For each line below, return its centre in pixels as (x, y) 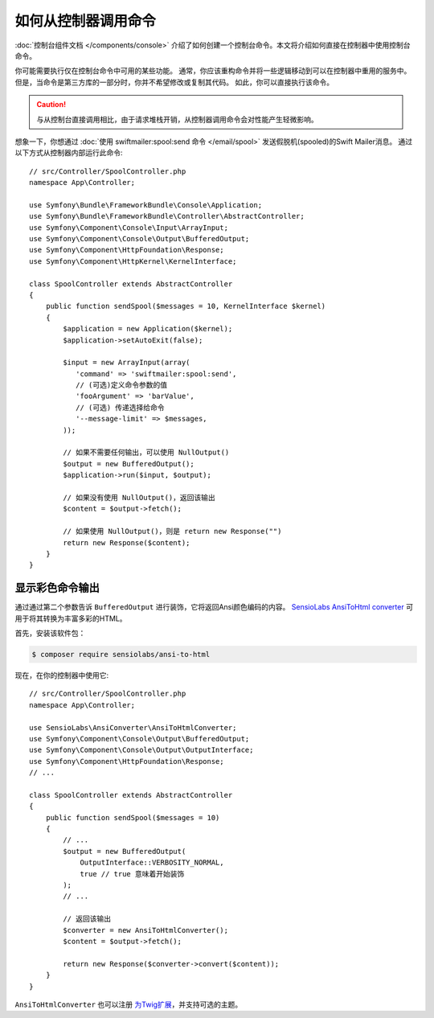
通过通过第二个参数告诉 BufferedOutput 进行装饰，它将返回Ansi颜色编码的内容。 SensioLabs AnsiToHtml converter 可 (214, 607)
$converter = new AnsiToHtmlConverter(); (146, 930)
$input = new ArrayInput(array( (127, 363)
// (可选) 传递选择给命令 (120, 407)
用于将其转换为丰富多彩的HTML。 (71, 618)
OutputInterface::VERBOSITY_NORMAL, (152, 863)
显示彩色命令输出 (57, 588)
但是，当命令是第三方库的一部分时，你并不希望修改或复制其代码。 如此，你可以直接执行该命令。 (174, 82)
